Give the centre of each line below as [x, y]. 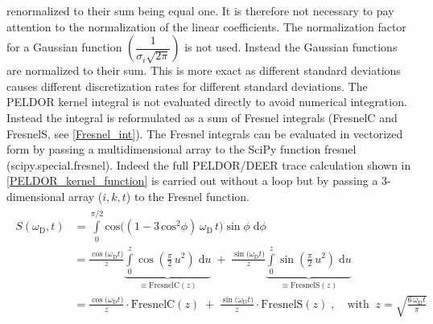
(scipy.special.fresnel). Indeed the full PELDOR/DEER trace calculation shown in [209, 164]
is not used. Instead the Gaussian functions [291, 47]
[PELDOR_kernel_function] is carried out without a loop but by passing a [192, 180]
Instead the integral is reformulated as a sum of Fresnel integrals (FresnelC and [202, 117]
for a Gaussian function [64, 47]
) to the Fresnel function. [188, 196]
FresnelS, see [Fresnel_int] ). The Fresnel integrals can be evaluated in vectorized [205, 133]
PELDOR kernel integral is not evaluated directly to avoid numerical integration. [207, 102]
